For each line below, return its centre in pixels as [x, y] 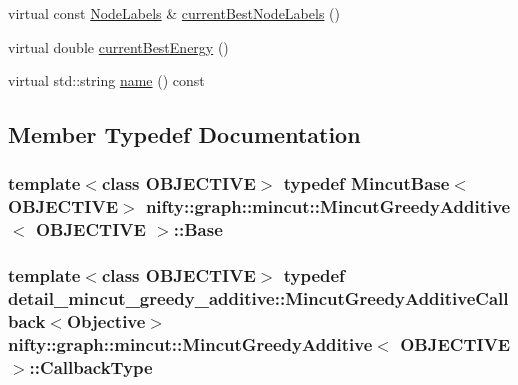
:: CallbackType [91, 366]
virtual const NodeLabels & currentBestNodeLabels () [174, 13]
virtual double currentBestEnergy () [118, 46]
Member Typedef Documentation [184, 134]
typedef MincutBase [366, 183]
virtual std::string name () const [106, 80]
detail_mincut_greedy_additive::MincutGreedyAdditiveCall [258, 298]
